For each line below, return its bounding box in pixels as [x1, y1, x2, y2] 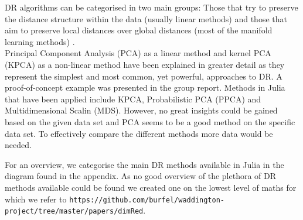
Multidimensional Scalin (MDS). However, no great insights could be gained [5, 104, 278, 116]
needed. [5, 139, 32, 151]
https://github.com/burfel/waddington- [69, 195, 224, 204]
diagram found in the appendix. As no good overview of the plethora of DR [5, 170, 277, 182]
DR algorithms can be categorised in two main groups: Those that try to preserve [5, 1, 298, 13]
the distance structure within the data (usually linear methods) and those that [5, 12, 287, 25]
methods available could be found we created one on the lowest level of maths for [5, 181, 297, 193]
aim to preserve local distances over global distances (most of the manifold [5, 24, 273, 36]
